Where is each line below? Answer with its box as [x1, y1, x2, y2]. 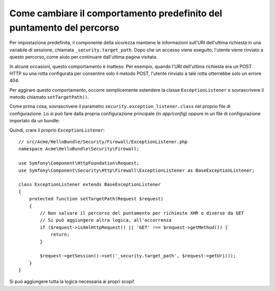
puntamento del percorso [9, 22, 120, 33]
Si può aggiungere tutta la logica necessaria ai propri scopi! [9, 278, 134, 285]
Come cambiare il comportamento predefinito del [9, 8, 223, 19]
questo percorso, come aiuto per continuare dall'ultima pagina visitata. [9, 54, 158, 60]
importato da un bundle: [9, 118, 60, 124]
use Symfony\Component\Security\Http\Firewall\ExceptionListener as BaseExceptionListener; [18, 167, 255, 173]
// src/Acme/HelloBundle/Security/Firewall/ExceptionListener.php [18, 139, 188, 145]
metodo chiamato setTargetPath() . [9, 94, 89, 100]
